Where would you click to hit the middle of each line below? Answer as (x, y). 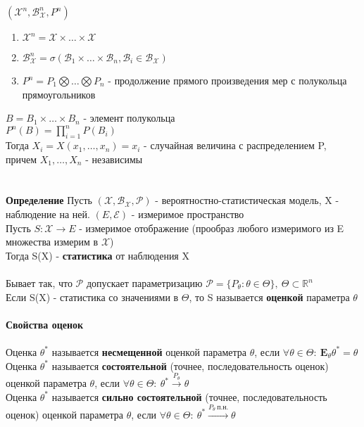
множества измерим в (52, 242)
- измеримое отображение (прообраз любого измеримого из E (212, 228)
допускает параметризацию (144, 283)
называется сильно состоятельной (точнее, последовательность (189, 396)
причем (21, 159)
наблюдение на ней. (48, 214)
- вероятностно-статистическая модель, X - (247, 200)
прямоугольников (59, 94)
